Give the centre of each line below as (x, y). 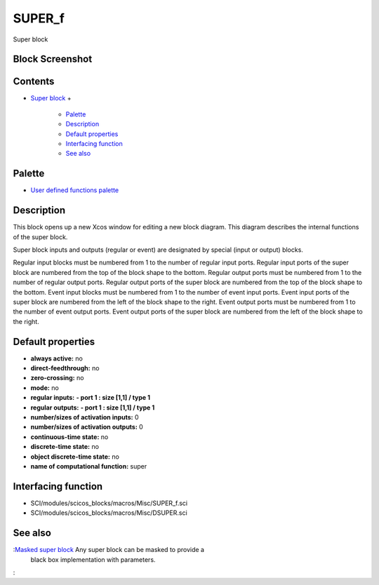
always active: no (57, 358)
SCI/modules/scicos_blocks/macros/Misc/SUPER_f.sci (109, 503)
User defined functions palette (75, 190)
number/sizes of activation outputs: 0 (87, 427)
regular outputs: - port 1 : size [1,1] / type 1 (93, 408)
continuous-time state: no (69, 437)
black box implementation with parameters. (93, 559)
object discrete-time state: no (75, 457)
